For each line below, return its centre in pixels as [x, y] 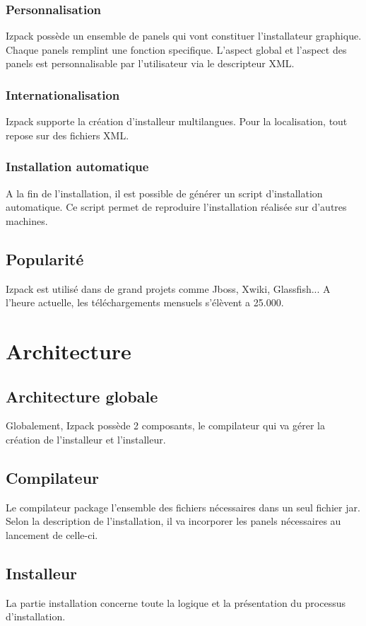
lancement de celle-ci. [52, 534]
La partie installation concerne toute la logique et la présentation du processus [176, 602]
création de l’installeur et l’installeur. [86, 439]
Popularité [45, 259]
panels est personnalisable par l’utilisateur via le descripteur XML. [150, 63]
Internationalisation [63, 94]
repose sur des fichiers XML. [67, 135]
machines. [27, 220]
